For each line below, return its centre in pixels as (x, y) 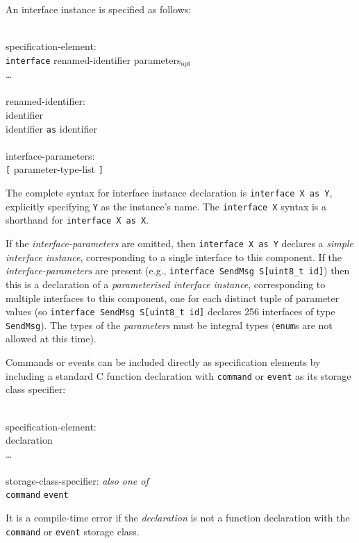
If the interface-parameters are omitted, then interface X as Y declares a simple (179, 243)
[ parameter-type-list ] (55, 169)
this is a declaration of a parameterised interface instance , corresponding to (166, 284)
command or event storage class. (73, 531)
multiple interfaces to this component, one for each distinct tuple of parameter (173, 298)
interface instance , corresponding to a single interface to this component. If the (174, 257)
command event (37, 495)
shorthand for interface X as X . (77, 220)
